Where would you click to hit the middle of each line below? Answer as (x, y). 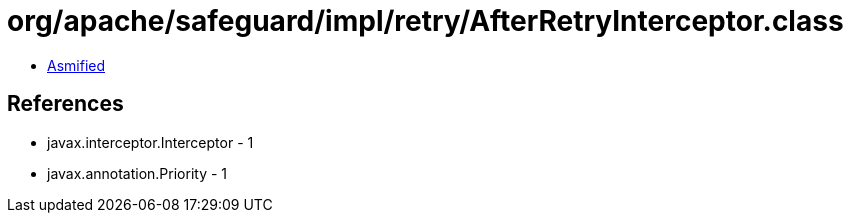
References (65, 104)
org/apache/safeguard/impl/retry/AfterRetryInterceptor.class (425, 21)
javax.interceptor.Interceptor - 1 (150, 142)
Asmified (76, 65)
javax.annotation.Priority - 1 (137, 173)
